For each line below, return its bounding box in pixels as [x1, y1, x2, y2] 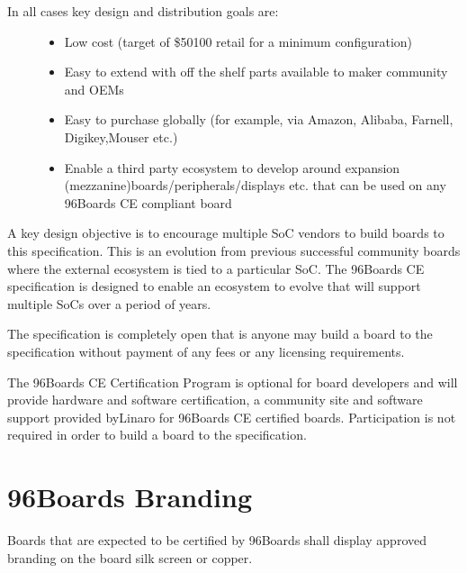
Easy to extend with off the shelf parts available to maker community [64, 62, 448, 81]
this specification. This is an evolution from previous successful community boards [7, 241, 461, 259]
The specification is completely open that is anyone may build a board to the [7, 324, 433, 343]
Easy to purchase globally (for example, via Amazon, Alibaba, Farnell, [64, 110, 454, 129]
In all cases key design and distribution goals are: [7, 2, 279, 20]
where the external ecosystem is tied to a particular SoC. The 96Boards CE [7, 259, 425, 277]
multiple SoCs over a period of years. [7, 294, 211, 313]
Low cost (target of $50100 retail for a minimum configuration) [64, 32, 412, 50]
